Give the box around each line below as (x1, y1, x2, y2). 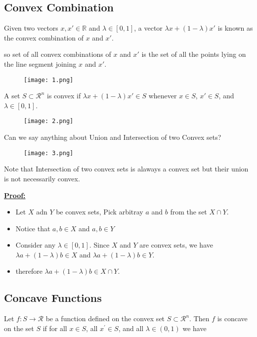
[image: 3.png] (24, 149, 74, 157)
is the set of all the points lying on (141, 49, 246, 59)
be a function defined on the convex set (45, 313, 165, 324)
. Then (189, 313, 210, 324)
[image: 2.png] (24, 118, 74, 125)
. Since (89, 240, 110, 250)
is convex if (47, 90, 81, 101)
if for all (43, 323, 67, 333)
